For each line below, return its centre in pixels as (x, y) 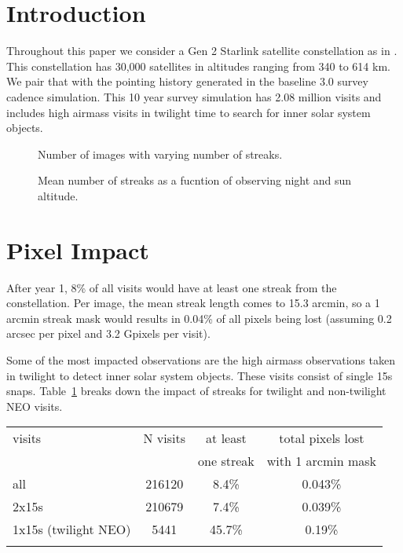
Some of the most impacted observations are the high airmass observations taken (201, 359)
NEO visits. (35, 406)
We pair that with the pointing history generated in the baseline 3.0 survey (187, 81)
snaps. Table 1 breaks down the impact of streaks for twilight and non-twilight (196, 391)
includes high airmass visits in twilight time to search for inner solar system (189, 112)
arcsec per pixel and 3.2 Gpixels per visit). (108, 333)
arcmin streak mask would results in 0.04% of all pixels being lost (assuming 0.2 (199, 318)
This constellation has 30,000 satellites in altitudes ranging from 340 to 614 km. (198, 66)
